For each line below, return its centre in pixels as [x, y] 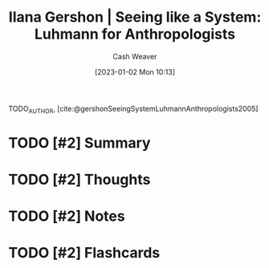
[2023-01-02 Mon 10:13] [135, 71]
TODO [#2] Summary [79, 142]
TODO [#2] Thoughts [79, 180]
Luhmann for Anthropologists [135, 34]
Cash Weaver [135, 56]
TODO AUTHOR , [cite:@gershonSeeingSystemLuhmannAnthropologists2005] [133, 110]
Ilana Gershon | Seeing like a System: [135, 17]
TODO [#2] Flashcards [84, 253]
